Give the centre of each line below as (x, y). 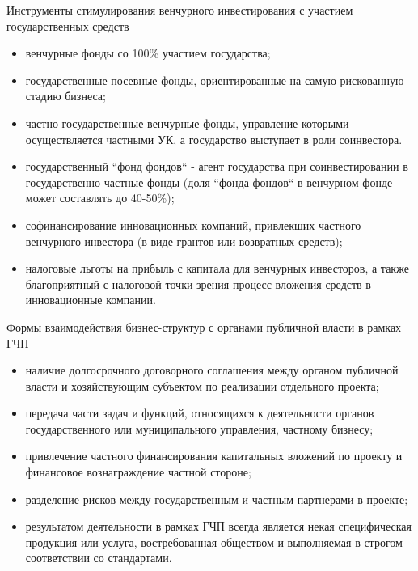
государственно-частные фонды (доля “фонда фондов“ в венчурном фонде (209, 182)
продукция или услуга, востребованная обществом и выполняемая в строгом (214, 541)
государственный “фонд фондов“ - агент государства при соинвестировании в (217, 166)
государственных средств (68, 25)
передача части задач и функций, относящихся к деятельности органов (200, 413)
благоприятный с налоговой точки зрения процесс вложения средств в (198, 283)
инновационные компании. (91, 300)
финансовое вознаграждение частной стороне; (138, 472)
